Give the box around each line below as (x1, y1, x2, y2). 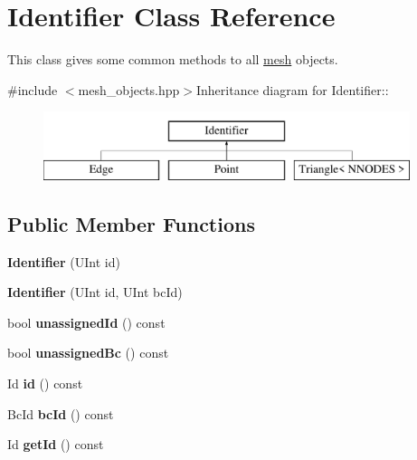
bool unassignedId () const (7, 312, 166, 331)
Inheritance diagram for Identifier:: (196, 80, 389, 99)
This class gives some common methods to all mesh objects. (7, 50, 338, 69)
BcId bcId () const (7, 404, 114, 423)
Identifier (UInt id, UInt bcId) (7, 283, 183, 302)
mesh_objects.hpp (78, 80, 180, 99)
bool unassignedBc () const (7, 343, 169, 362)
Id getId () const (7, 435, 104, 454)
